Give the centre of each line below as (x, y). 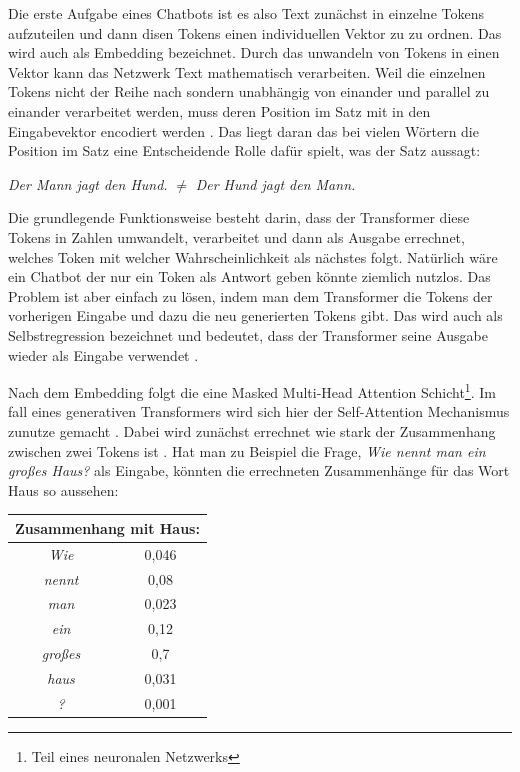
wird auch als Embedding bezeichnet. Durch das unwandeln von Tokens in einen (254, 52)
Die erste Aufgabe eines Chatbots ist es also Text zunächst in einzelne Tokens (246, 13)
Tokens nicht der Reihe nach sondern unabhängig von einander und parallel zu (249, 91)
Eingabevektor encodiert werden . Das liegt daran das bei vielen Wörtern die (243, 130)
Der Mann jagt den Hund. (88, 183)
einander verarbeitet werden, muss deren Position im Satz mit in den (219, 110)
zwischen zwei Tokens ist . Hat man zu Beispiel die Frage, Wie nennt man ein (247, 450)
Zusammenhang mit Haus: (107, 527)
